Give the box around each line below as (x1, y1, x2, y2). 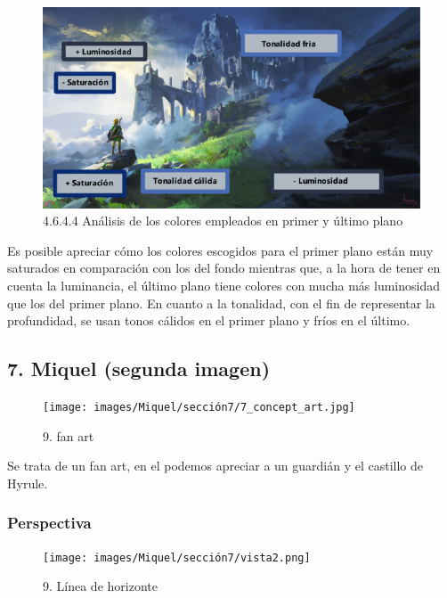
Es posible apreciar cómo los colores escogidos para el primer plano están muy (7, 241, 434, 259)
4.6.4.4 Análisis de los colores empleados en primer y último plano (43, 211, 403, 230)
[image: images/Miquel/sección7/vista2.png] (43, 551, 311, 564)
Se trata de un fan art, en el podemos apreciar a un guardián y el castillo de (7, 456, 424, 475)
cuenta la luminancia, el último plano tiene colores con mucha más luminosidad (7, 276, 440, 295)
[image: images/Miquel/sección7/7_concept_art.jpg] (43, 401, 355, 414)
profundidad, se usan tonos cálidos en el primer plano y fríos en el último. (7, 311, 410, 330)
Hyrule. (7, 473, 48, 492)
